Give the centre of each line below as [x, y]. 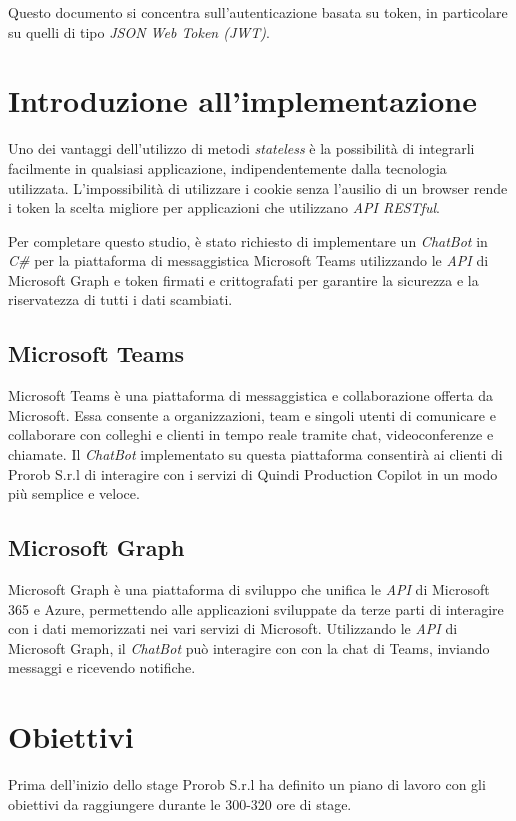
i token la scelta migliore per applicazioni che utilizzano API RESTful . [224, 207]
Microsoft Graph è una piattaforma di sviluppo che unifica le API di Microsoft [249, 589]
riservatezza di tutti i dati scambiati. [120, 299]
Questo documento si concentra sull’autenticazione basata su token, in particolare [258, 12]
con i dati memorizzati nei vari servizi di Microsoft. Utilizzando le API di [233, 628]
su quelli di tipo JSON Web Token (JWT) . [139, 31]
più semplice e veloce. [74, 493]
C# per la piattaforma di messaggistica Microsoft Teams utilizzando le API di [248, 260]
